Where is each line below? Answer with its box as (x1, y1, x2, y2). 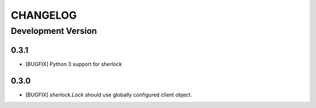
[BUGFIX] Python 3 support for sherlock (25, 60, 122, 67)
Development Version (11, 26, 97, 36)
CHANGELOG (11, 9, 77, 22)
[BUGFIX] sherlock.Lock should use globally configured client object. (25, 91, 193, 98)
